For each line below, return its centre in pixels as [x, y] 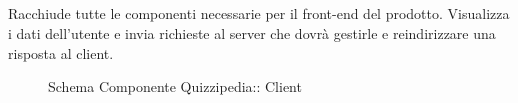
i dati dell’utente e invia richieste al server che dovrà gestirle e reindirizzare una [252, 32]
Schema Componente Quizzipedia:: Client [175, 86]
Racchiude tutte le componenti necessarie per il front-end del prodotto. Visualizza [259, 13]
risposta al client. [61, 52]
